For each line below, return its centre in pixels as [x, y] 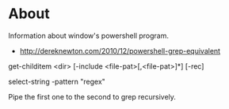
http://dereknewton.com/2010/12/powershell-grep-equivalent [120, 51]
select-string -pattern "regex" [57, 81]
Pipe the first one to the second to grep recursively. [92, 96]
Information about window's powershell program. [88, 36]
